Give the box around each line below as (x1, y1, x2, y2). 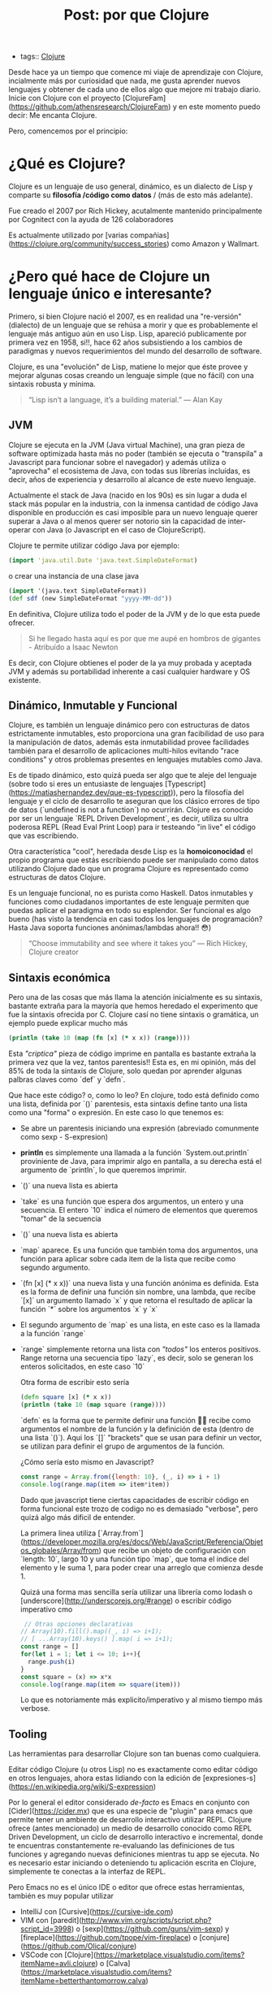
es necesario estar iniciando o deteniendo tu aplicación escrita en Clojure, (8, 1858, 257, 1868)
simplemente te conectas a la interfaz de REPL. (8, 1867, 166, 1877)
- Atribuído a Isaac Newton (28, 642, 119, 652)
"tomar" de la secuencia (19, 1214, 101, 1223)
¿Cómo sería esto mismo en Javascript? (19, 1457, 154, 1466)
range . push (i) (28, 1657, 76, 1665)
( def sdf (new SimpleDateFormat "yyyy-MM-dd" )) (8, 594, 173, 602)
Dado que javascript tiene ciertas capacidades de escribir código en (19, 1495, 249, 1505)
